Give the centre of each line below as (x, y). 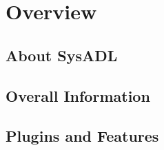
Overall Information (78, 95)
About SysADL (62, 55)
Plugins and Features (82, 136)
